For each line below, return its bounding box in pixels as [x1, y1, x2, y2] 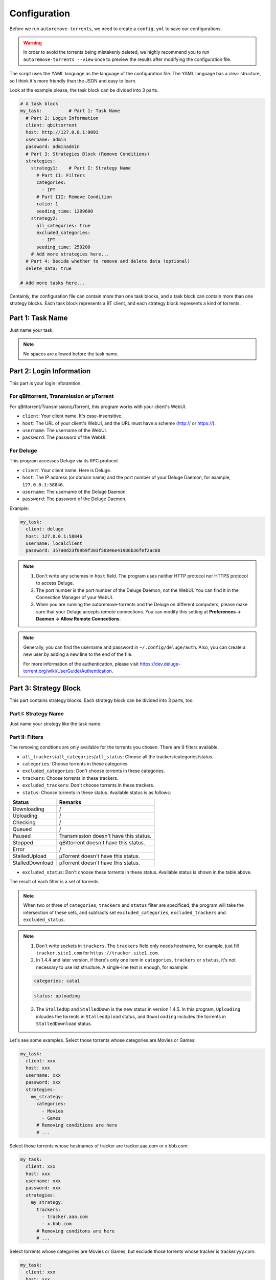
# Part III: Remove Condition [36, 194, 112, 200]
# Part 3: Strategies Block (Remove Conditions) [26, 151, 150, 157]
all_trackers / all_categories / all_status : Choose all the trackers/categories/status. [22, 753, 214, 760]
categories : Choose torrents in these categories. [22, 760, 129, 766]
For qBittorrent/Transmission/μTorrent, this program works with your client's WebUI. [9, 403, 187, 410]
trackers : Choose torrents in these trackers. [22, 775, 119, 781]
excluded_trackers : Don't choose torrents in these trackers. [22, 782, 154, 788]
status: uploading [34, 993, 80, 999]
